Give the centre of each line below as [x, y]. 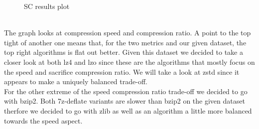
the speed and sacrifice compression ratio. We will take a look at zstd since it [122, 71]
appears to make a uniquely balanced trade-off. [76, 81]
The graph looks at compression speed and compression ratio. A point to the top [128, 33]
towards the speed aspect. [43, 120]
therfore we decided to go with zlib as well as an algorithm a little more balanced [128, 110]
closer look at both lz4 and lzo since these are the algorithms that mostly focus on [129, 62]
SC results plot [47, 6]
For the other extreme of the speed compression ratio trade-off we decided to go [126, 91]
